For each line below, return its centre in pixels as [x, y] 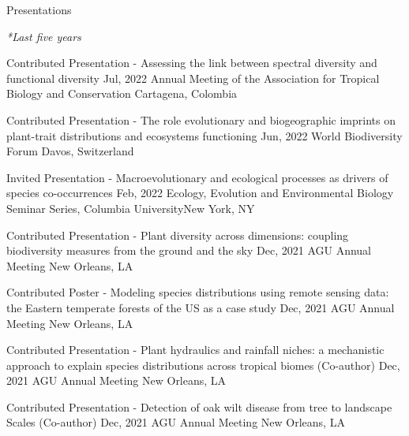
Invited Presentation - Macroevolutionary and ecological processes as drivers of [197, 177]
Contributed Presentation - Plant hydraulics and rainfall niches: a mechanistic [195, 350]
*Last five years [44, 36]
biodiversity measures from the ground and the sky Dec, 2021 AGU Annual [189, 250]
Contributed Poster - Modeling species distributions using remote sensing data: [198, 292]
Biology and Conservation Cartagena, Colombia [122, 93]
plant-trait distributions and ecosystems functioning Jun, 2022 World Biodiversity [204, 135]
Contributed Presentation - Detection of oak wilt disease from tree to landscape [199, 406]
